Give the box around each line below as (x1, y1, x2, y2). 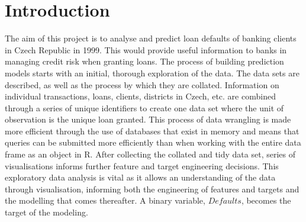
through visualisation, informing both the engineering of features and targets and (5, 182, 299, 195)
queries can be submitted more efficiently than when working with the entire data (5, 136, 301, 149)
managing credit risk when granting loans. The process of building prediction (5, 55, 284, 67)
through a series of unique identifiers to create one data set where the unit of (5, 101, 284, 114)
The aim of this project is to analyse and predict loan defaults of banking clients (5, 32, 297, 44)
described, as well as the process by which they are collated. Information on (5, 78, 279, 91)
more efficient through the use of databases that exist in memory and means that (5, 124, 299, 137)
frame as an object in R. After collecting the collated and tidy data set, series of (5, 148, 295, 160)
